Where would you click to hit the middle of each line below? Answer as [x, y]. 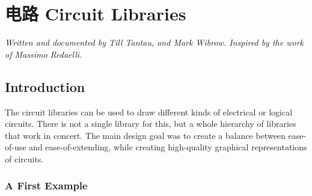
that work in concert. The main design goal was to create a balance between [145, 135]
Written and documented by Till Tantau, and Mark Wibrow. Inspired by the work [154, 42]
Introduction [45, 86]
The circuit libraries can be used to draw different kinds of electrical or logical [149, 112]
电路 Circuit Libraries [96, 14]
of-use [16, 147]
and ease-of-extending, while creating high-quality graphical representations [168, 147]
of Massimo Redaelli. [44, 54]
